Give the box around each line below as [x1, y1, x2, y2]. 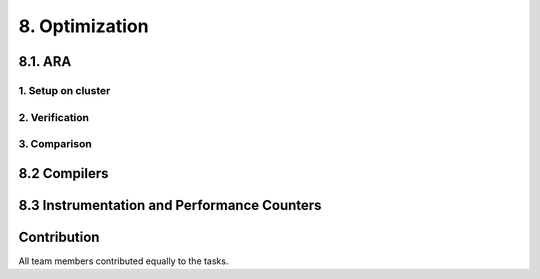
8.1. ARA [18, 53, 72, 70]
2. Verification [18, 110, 90, 124]
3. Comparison [18, 137, 92, 151]
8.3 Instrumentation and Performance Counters [18, 196, 322, 214]
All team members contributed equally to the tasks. [18, 255, 229, 267]
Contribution [18, 228, 100, 245]
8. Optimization [18, 15, 149, 37]
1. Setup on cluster [18, 83, 111, 97]
